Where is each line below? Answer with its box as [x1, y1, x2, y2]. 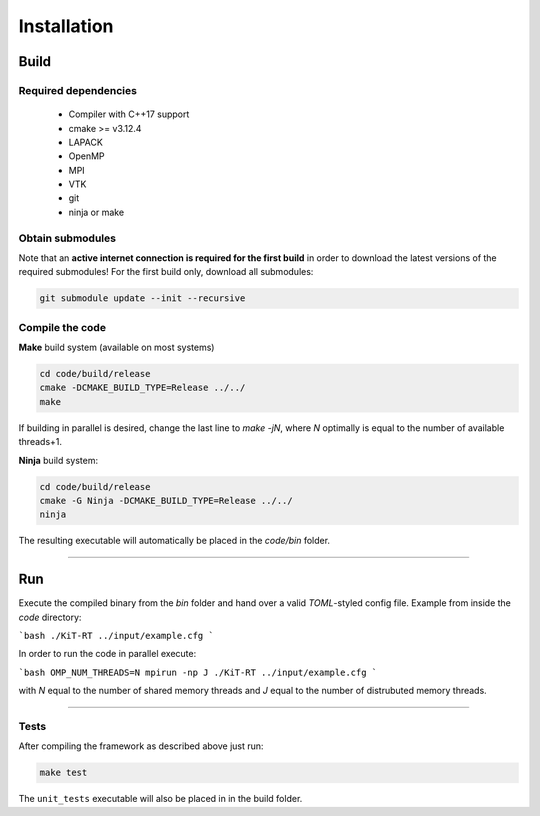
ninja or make [68, 206, 125, 218]
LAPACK [68, 136, 104, 148]
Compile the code [18, 320, 107, 334]
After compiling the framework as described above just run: [18, 740, 264, 752]
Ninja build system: [18, 454, 99, 466]
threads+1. [18, 436, 63, 448]
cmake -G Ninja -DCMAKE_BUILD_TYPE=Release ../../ [39, 495, 294, 507]
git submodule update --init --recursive [39, 293, 246, 304]
